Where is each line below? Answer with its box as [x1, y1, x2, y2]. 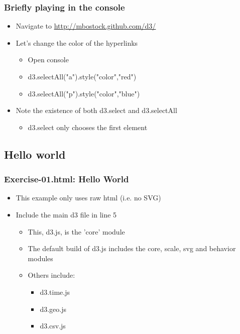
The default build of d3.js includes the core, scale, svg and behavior [28, 243, 236, 254]
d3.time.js [40, 286, 70, 297]
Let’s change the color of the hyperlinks [16, 37, 138, 48]
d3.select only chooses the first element [28, 122, 148, 132]
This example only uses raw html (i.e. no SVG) [16, 192, 161, 203]
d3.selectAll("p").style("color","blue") [28, 88, 140, 98]
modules [28, 253, 53, 263]
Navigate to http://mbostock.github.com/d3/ [16, 21, 156, 31]
